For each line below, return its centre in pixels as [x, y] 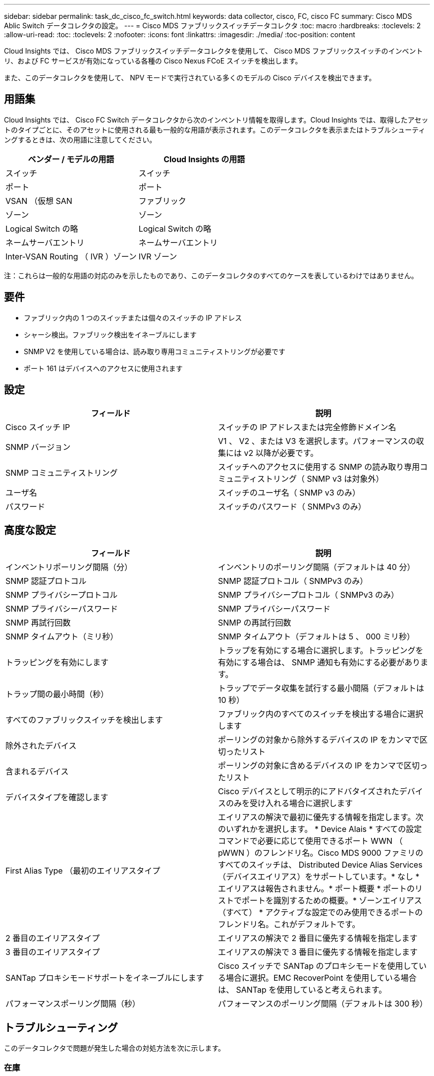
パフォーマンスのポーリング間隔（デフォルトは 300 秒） [323, 1004]
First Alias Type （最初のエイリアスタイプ [83, 871]
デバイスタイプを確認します [57, 797]
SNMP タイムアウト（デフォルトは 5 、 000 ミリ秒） [316, 637]
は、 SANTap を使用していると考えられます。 [302, 990]
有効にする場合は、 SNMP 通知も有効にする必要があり [319, 663]
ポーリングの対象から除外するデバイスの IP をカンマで [319, 740]
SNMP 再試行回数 [38, 623]
